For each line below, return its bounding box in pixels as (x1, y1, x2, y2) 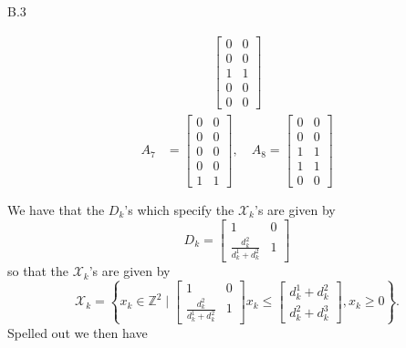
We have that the (7, 200, 105, 220)
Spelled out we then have (7, 322, 148, 342)
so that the (7, 261, 68, 281)
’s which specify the (124, 200, 234, 220)
